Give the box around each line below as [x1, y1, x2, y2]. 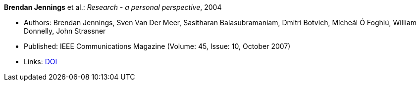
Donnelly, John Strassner [24, 27, 106, 35]
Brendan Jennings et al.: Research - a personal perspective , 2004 [4, 3, 222, 11]
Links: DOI [24, 57, 57, 66]
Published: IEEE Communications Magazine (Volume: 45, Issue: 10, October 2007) [24, 42, 291, 50]
